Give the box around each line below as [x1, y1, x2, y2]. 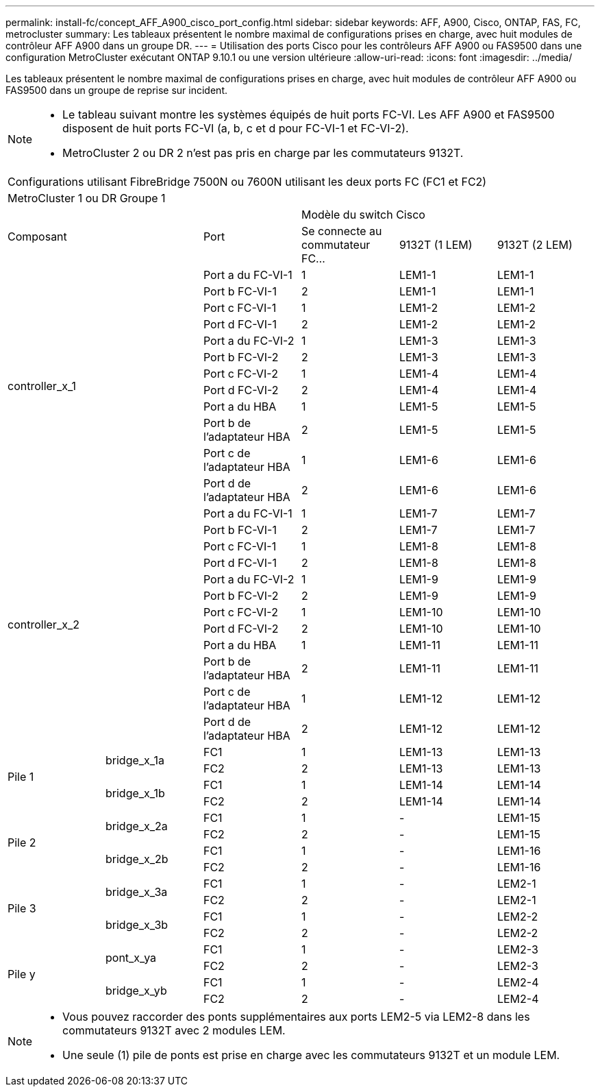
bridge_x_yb [105, 984, 167, 997]
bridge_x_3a [105, 885, 168, 899]
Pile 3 [8, 901, 36, 915]
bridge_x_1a [105, 753, 164, 767]
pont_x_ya [105, 951, 157, 964]
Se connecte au [301, 224, 382, 238]
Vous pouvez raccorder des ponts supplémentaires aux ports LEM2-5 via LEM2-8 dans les [62, 1010, 530, 1023]
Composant [8, 230, 67, 243]
